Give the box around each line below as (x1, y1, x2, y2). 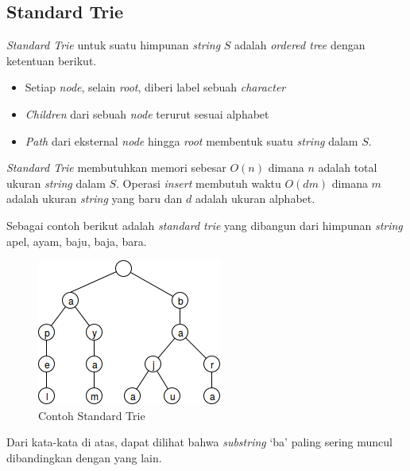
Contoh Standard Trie (38, 407, 145, 423)
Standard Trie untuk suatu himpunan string (6, 37, 221, 53)
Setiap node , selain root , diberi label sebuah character (25, 79, 286, 95)
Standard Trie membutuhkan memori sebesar (6, 159, 226, 176)
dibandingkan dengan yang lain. (6, 449, 162, 465)
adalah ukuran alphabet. (195, 190, 315, 207)
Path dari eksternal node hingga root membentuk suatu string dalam (25, 132, 358, 149)
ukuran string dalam (6, 174, 106, 191)
